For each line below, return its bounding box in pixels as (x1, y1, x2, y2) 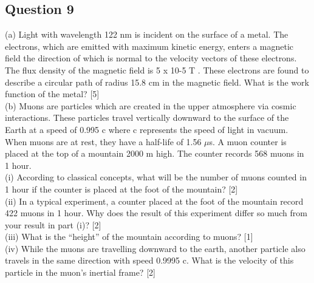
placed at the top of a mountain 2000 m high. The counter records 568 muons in (5, 147, 304, 160)
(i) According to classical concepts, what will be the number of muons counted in (5, 171, 307, 183)
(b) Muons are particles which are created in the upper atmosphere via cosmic (5, 99, 296, 112)
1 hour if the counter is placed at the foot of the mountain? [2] (5, 182, 238, 195)
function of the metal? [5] (5, 87, 100, 100)
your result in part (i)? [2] (5, 218, 101, 231)
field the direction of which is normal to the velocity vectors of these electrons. (5, 52, 297, 64)
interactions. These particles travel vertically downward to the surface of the (5, 111, 289, 124)
